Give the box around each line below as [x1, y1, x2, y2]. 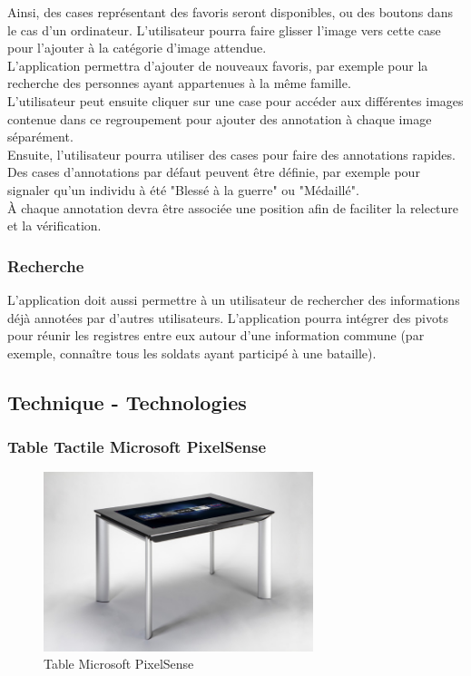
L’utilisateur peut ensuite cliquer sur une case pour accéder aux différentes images [7, 91, 464, 110]
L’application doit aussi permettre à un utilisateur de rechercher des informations [7, 289, 460, 309]
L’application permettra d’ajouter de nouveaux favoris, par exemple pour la [7, 55, 428, 74]
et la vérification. [7, 216, 102, 235]
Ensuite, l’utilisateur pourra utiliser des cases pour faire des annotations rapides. [7, 144, 456, 163]
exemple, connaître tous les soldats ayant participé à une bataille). [7, 343, 377, 362]
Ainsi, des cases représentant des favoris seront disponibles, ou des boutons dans [7, 3, 454, 21]
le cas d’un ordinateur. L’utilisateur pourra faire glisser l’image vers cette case [7, 20, 441, 39]
